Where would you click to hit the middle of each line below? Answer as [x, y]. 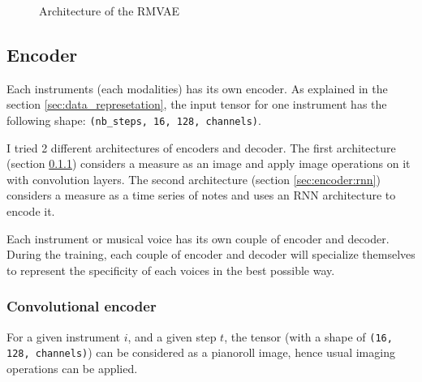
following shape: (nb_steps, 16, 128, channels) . [134, 120]
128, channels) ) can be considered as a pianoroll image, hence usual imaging [201, 352]
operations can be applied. [72, 368]
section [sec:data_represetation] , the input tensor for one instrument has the [197, 104]
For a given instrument [63, 336]
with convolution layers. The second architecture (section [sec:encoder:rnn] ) [194, 179]
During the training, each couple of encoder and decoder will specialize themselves [211, 254]
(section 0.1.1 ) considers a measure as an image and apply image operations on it [209, 163]
